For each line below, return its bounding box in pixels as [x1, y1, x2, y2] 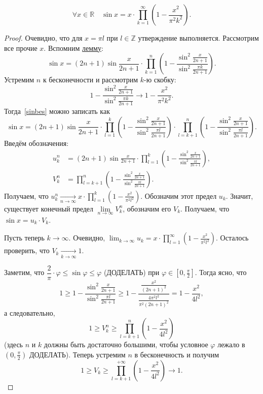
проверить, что [4, 245, 50, 256]
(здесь [4, 339, 23, 350]
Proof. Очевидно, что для [4, 33, 83, 43]
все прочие [4, 42, 37, 53]
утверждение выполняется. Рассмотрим [138, 33, 259, 43]
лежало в [217, 339, 245, 350]
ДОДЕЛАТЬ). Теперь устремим [29, 349, 126, 359]
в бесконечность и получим [134, 349, 219, 359]
